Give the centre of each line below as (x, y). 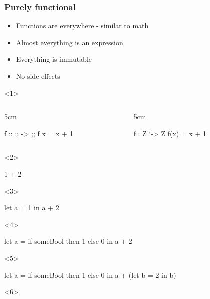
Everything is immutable (54, 59)
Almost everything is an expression (69, 42)
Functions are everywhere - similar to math (82, 25)
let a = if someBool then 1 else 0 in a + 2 (68, 241)
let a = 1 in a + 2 (32, 208)
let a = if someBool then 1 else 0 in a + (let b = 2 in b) (90, 275)
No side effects (38, 76)
